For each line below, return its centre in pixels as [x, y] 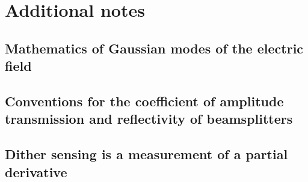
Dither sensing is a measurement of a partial [146, 154]
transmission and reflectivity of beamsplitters [149, 119]
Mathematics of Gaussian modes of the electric [154, 48]
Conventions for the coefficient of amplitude [144, 101]
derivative [36, 171]
